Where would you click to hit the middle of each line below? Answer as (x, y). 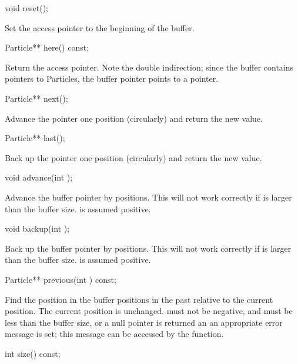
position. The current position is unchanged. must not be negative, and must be (149, 311)
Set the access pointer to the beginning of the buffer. (100, 27)
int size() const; (33, 353)
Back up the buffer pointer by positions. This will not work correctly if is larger (148, 248)
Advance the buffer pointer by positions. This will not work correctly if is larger (148, 197)
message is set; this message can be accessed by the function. (114, 334)
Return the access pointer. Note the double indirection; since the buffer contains (149, 67)
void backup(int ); (37, 228)
